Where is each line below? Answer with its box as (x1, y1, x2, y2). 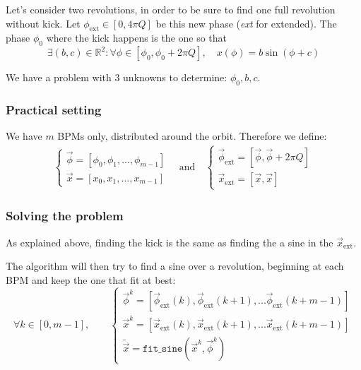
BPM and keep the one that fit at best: (6, 272, 176, 287)
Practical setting (6, 100, 102, 118)
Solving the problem (6, 207, 124, 225)
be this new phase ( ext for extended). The (155, 16, 337, 30)
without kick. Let (6, 16, 81, 30)
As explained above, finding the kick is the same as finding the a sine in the (6, 234, 333, 249)
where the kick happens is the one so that (46, 30, 227, 45)
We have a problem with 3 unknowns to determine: (6, 70, 227, 85)
